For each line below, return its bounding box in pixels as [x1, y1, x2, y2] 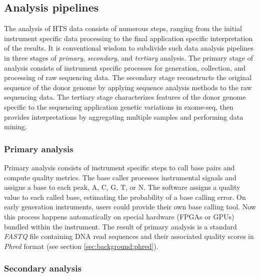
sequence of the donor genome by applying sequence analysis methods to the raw [4, 82, 252, 92]
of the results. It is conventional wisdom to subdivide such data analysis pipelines [4, 43, 253, 53]
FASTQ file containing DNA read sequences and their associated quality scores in [4, 231, 254, 241]
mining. [4, 121, 27, 132]
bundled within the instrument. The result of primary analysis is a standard [4, 221, 237, 231]
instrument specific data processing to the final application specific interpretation [4, 33, 253, 43]
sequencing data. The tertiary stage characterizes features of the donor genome [4, 92, 246, 102]
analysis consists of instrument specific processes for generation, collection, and [4, 62, 246, 73]
